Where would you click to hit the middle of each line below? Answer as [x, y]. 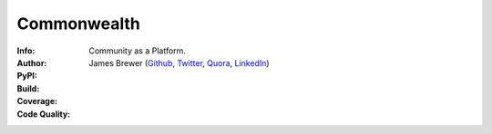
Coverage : [37, 101]
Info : [26, 51]
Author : [32, 62]
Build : [28, 88]
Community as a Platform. [138, 51]
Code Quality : [44, 114]
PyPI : [27, 76]
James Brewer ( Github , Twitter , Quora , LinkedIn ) [179, 62]
